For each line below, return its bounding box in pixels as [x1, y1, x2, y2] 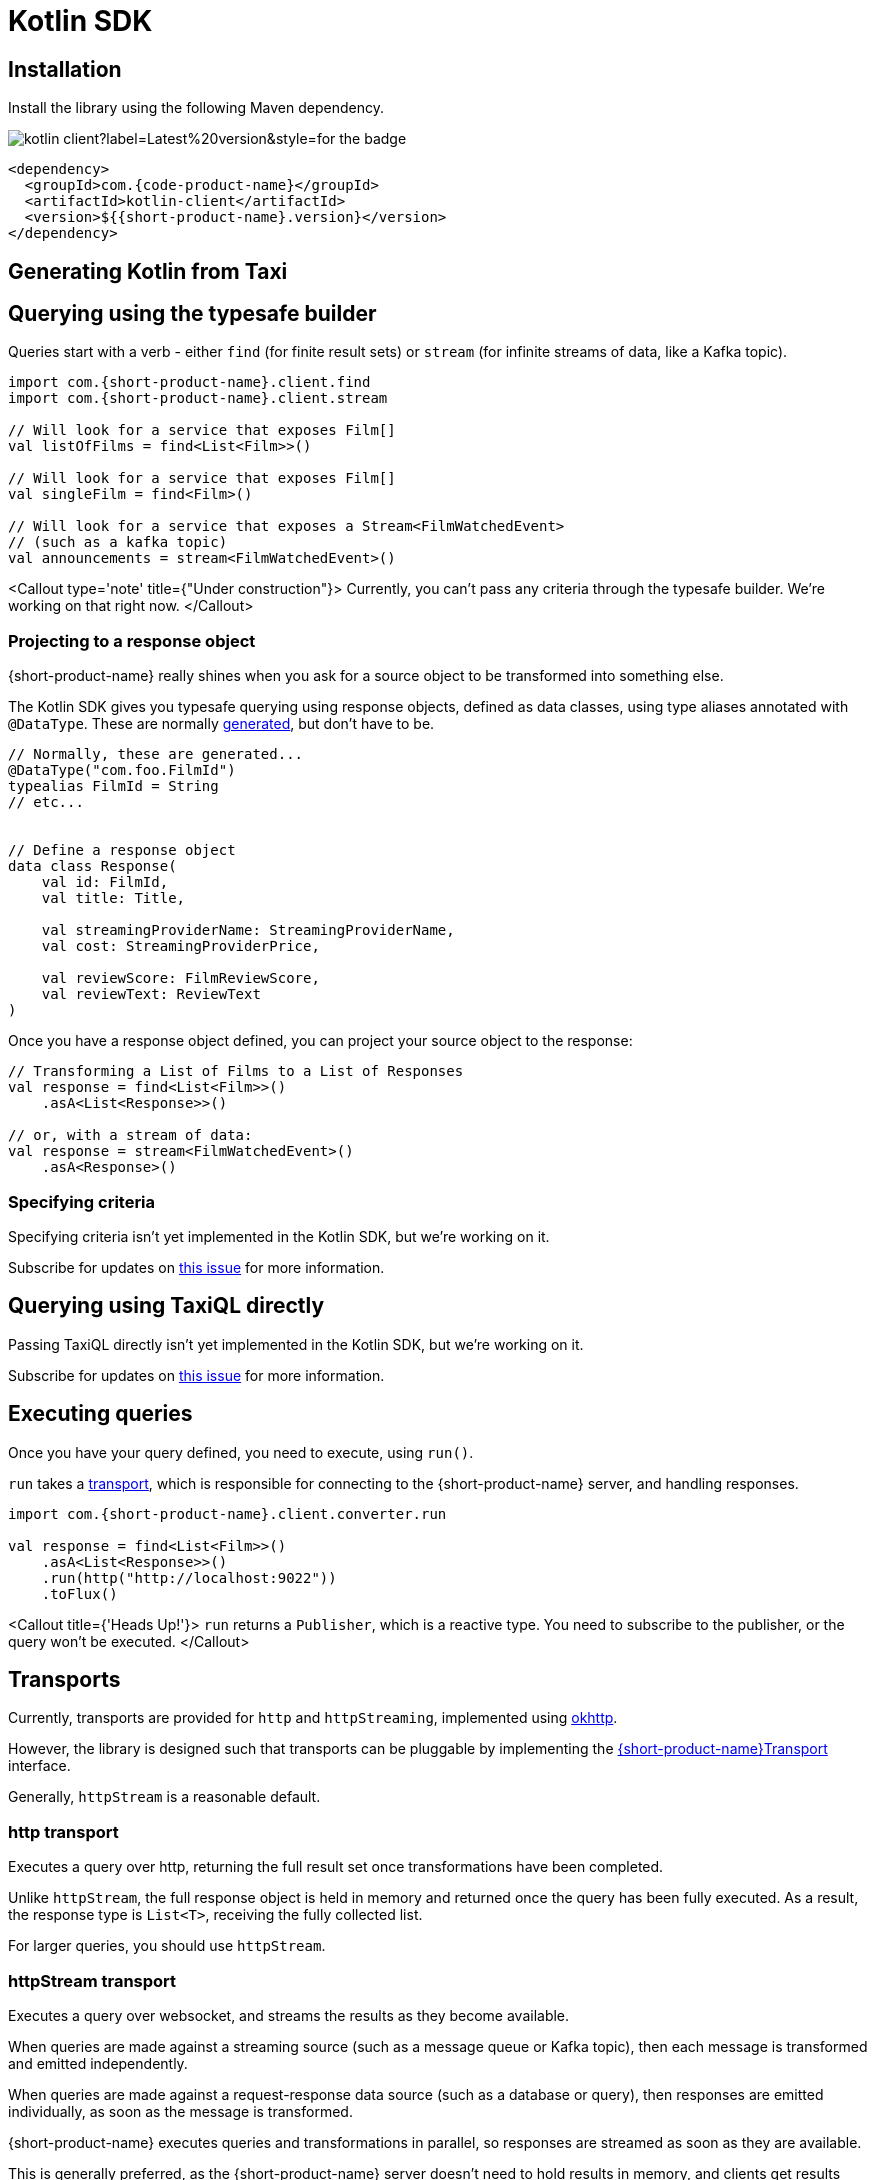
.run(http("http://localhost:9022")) [41, 1569, 337, 1586]
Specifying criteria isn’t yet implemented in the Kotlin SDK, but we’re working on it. [8, 1227, 550, 1245]
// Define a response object [8, 842, 236, 859]
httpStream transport [8, 1970, 177, 1991]
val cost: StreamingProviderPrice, [41, 938, 320, 955]
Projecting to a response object [8, 630, 256, 651]
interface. [8, 1757, 71, 1775]
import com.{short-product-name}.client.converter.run [8, 1505, 447, 1522]
